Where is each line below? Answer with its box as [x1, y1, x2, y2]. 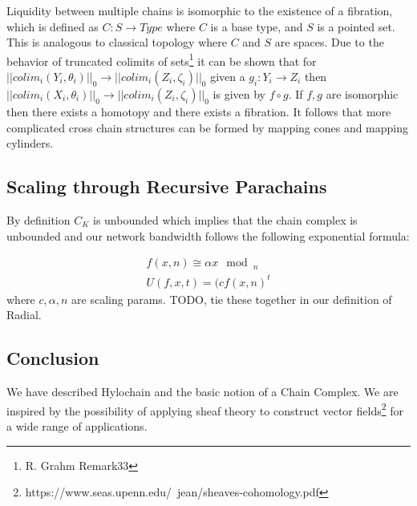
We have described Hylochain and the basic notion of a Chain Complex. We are [6, 383, 399, 400]
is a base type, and [210, 18, 303, 34]
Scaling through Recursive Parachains [6, 174, 327, 199]
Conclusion [6, 346, 99, 370]
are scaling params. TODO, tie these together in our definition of [71, 290, 392, 307]
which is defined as [6, 18, 99, 34]
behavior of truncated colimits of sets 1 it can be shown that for [6, 50, 317, 69]
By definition [6, 212, 71, 229]
